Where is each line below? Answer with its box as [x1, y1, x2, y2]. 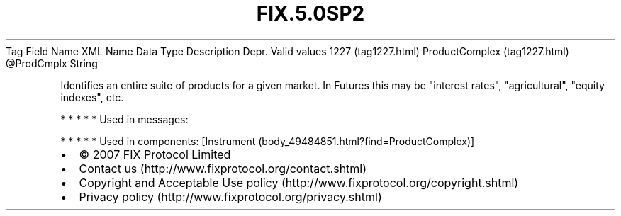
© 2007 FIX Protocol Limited [79, 147, 231, 161]
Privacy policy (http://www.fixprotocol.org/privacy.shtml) [79, 189, 382, 204]
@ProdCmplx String [6, 57, 98, 69]
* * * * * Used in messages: [60, 113, 189, 125]
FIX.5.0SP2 [256, 1, 365, 25]
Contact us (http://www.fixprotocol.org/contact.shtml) [79, 161, 367, 176]
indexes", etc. [60, 91, 124, 103]
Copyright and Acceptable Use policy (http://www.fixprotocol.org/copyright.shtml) [79, 175, 519, 190]
